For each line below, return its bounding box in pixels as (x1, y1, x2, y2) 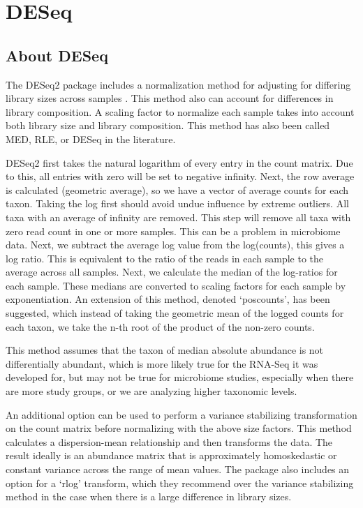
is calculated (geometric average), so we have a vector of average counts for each (6, 182, 349, 197)
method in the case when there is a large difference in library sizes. (6, 489, 292, 504)
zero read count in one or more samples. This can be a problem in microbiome (6, 223, 341, 238)
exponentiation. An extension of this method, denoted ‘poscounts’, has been (6, 292, 330, 306)
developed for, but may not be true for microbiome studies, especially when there (6, 370, 354, 384)
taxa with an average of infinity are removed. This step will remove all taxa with (6, 209, 351, 224)
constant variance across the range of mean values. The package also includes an (6, 462, 350, 477)
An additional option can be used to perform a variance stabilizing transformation (6, 407, 357, 421)
